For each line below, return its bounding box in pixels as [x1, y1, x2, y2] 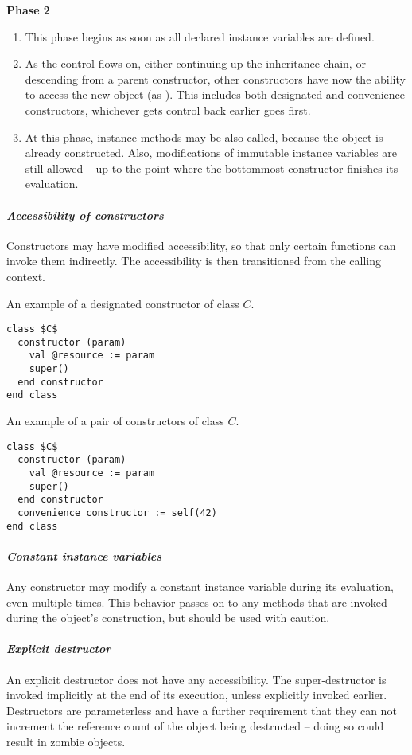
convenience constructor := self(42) [17, 507, 217, 518]
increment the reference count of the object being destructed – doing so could [6, 718, 384, 734]
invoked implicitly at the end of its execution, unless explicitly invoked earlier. [6, 687, 387, 703]
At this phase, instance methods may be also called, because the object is [25, 128, 383, 145]
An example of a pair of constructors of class [6, 413, 224, 429]
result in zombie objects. [6, 733, 126, 749]
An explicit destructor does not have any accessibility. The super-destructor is [6, 671, 387, 687]
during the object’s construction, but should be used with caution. [6, 609, 330, 626]
